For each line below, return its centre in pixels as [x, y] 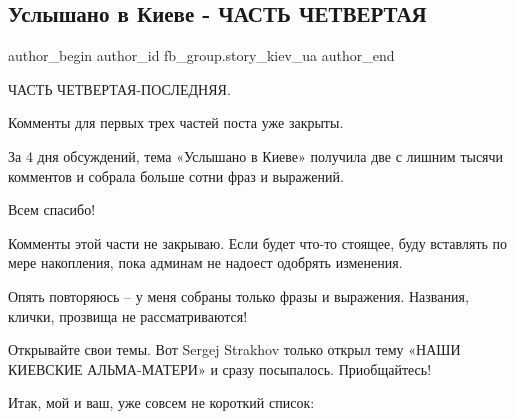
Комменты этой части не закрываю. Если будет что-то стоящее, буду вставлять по [258, 242]
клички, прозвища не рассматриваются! [128, 315]
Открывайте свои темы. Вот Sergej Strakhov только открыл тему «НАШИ [234, 349]
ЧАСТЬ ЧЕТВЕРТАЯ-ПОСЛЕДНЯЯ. [119, 88]
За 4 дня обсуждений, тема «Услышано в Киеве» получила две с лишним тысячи [256, 155]
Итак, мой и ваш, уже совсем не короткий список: [161, 402]
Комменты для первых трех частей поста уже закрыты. [176, 122]
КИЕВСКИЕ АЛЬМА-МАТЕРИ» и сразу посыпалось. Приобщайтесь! [220, 368]
